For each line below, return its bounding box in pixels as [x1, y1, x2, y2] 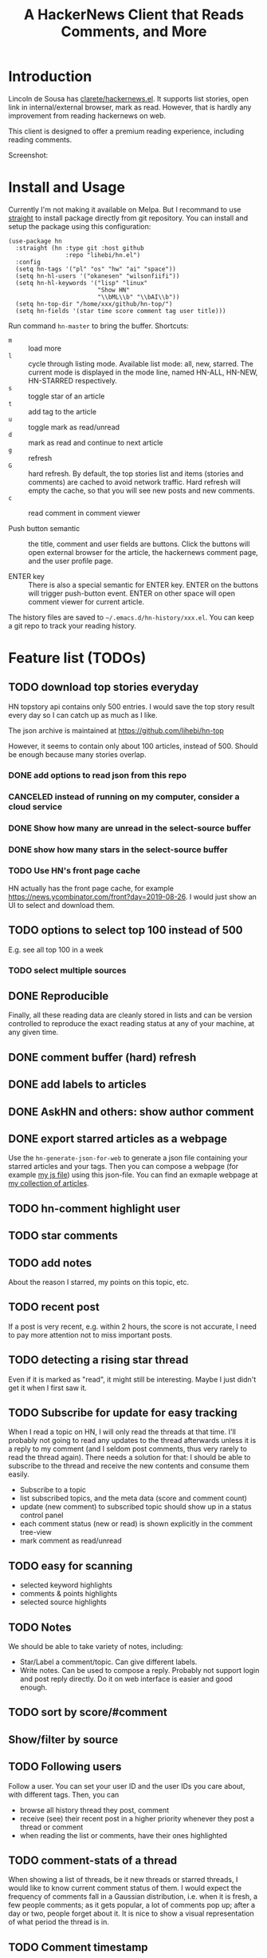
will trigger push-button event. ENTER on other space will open [28, 589, 236, 598]
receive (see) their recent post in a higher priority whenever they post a [19, 1813, 255, 1823]
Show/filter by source [8, 1733, 119, 1746]
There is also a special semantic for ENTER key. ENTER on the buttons [28, 580, 259, 589]
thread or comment [19, 1822, 84, 1832]
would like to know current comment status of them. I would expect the [8, 1883, 242, 1893]
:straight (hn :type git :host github [15, 244, 145, 252]
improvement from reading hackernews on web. [8, 110, 166, 121]
